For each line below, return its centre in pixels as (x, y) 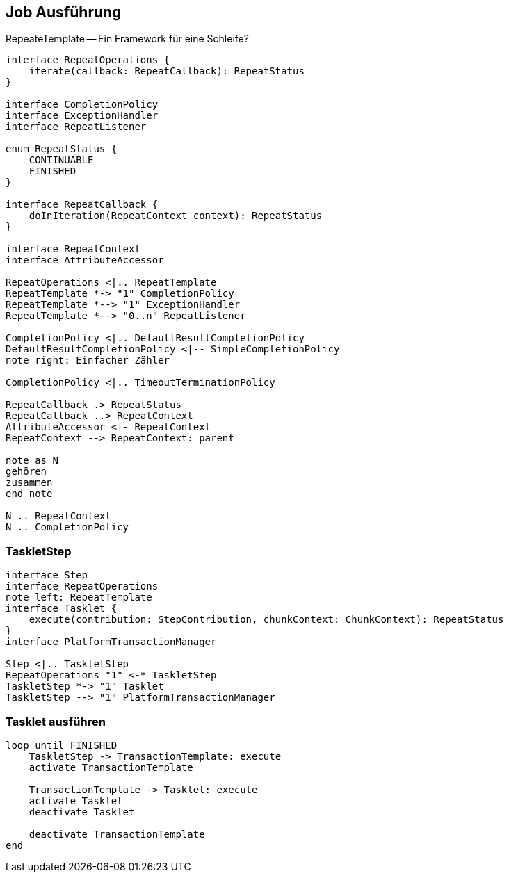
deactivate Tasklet (82, 812)
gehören (26, 472)
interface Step (47, 575)
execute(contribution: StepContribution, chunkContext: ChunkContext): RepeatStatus (266, 620)
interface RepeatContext (73, 249)
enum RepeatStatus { (62, 149)
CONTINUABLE (61, 160)
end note (29, 494)
